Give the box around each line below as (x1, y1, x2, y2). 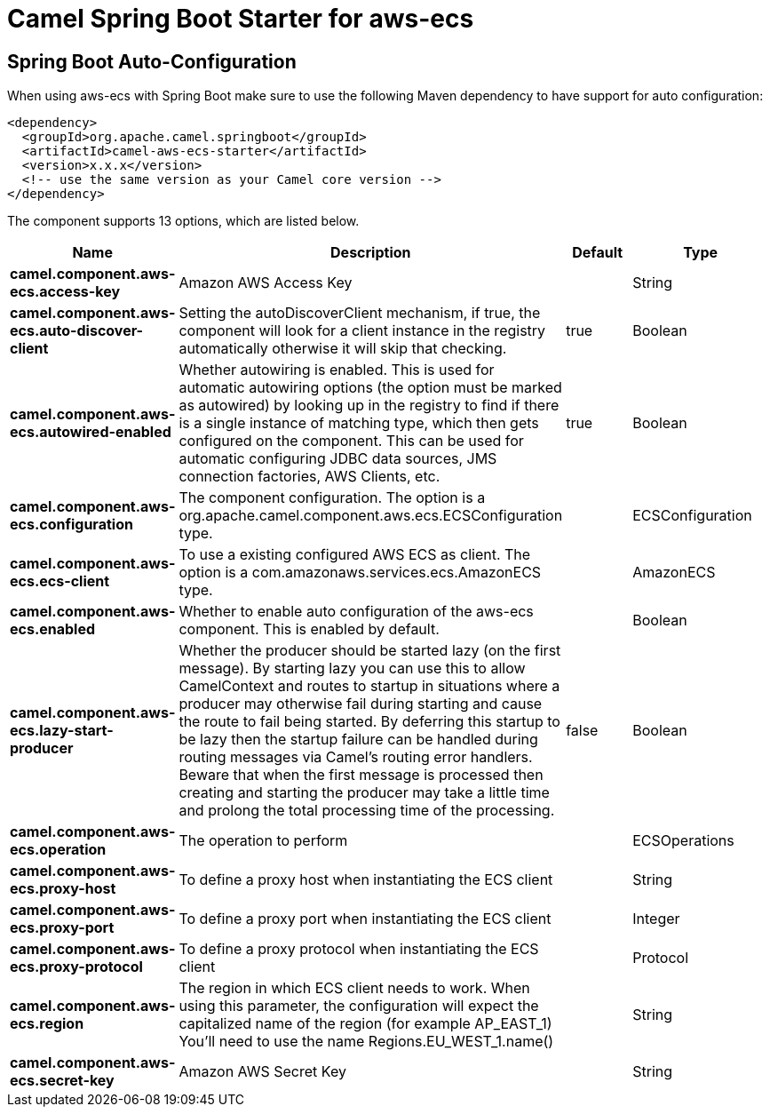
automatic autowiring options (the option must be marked (179, 378, 562, 397)
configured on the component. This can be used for (179, 432, 524, 450)
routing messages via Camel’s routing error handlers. (179, 748, 533, 767)
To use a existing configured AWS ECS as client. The (179, 545, 531, 564)
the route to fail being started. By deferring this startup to (179, 712, 560, 731)
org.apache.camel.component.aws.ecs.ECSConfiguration (179, 506, 563, 525)
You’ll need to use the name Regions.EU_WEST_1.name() (179, 1032, 554, 1051)
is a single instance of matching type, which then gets (179, 414, 539, 433)
